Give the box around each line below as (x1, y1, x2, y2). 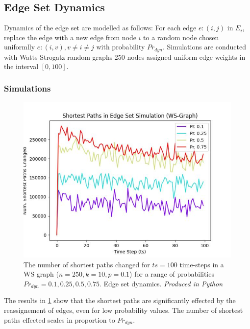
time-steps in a (179, 259, 224, 269)
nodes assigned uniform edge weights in (127, 51, 246, 62)
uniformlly (4, 42, 35, 52)
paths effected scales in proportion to (4, 314, 115, 325)
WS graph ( (24, 269, 59, 279)
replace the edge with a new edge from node (4, 32, 136, 42)
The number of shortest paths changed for (24, 259, 150, 269)
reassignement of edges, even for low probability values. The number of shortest (4, 305, 243, 315)
